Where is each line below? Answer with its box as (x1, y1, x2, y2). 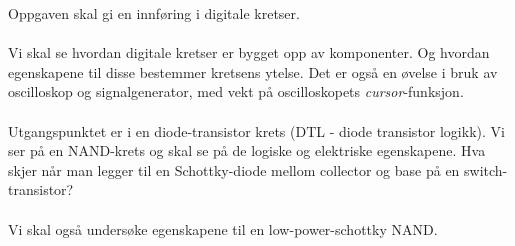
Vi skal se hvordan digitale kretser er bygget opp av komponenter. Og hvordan (8, 42, 490, 63)
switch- (464, 159, 508, 180)
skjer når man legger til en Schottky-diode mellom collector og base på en (8, 159, 460, 180)
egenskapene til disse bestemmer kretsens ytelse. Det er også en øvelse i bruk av (8, 61, 498, 82)
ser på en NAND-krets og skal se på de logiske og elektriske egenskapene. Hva (8, 140, 486, 161)
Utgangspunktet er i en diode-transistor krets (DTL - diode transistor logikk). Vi (8, 120, 505, 141)
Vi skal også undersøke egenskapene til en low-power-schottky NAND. (8, 218, 438, 239)
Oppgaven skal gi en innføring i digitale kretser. (8, 3, 300, 23)
